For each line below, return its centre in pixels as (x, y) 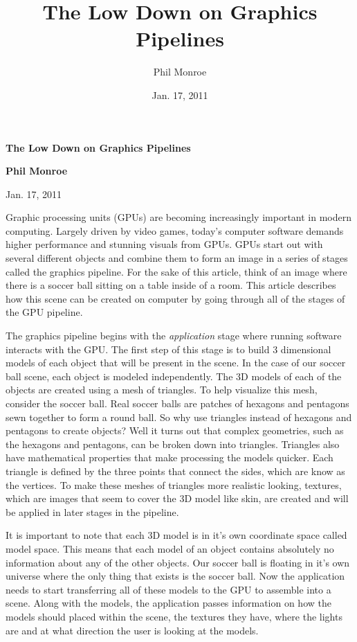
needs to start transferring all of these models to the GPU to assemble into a (168, 589)
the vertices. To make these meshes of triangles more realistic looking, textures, (174, 484)
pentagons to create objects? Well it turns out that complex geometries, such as (175, 430)
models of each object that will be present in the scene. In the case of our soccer (176, 363)
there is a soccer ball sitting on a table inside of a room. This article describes (171, 285)
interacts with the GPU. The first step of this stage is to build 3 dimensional (168, 349)
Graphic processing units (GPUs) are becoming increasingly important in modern (178, 217)
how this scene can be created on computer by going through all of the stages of (175, 298)
